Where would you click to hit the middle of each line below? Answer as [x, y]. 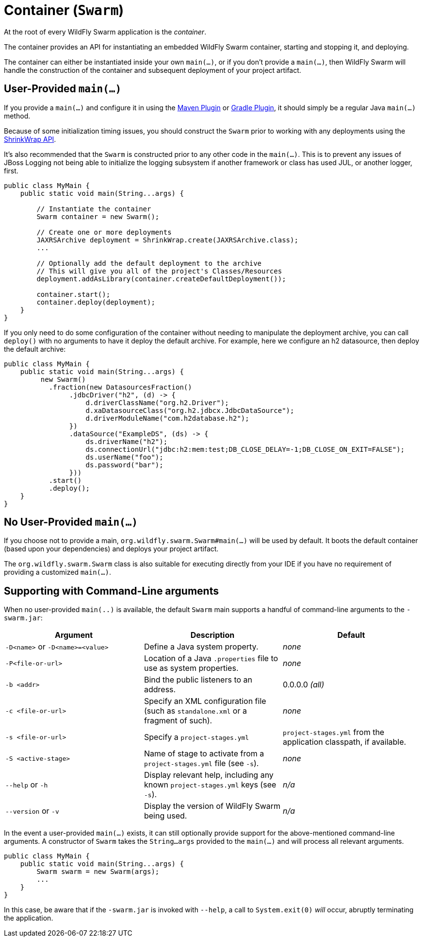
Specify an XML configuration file [205, 701]
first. [11, 171]
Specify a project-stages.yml [196, 737]
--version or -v [32, 811]
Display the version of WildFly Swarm [212, 806]
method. [17, 116]
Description [212, 635]
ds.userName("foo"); [124, 457]
